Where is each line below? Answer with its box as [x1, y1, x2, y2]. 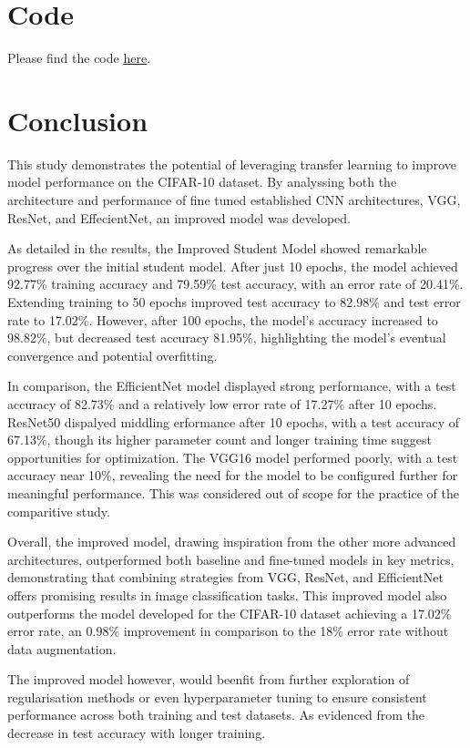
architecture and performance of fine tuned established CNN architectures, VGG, [7, 190, 461, 210]
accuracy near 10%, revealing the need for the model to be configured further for [7, 466, 458, 485]
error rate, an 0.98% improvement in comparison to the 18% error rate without [7, 621, 449, 640]
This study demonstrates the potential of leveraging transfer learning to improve [7, 154, 456, 173]
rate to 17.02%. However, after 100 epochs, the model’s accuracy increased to [7, 310, 438, 329]
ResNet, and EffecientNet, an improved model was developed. [7, 208, 351, 227]
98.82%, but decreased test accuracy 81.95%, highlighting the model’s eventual [7, 328, 446, 347]
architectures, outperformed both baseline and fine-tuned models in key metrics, [7, 549, 455, 569]
